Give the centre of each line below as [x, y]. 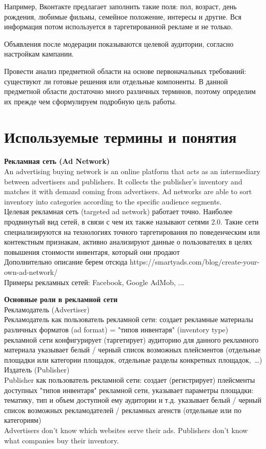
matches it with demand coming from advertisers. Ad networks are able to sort [128, 191]
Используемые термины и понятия [120, 136]
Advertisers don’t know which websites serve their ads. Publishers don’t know [126, 430]
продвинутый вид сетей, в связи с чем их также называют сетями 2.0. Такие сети [131, 222]
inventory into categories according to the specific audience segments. [113, 201]
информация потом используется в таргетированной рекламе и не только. [119, 26]
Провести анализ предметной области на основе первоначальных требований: [125, 71]
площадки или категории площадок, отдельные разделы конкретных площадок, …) [133, 359]
